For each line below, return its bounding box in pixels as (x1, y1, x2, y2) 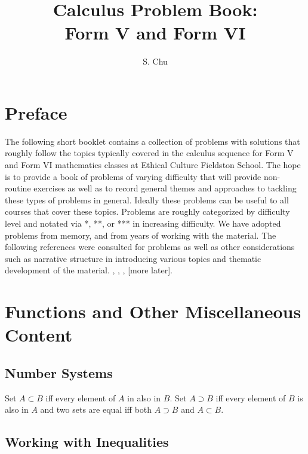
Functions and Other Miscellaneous (5, 299, 301, 324)
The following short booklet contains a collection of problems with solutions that (5, 135, 300, 147)
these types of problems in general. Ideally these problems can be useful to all (5, 193, 289, 206)
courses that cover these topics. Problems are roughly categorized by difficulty (5, 205, 290, 218)
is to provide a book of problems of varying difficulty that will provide (5, 170, 261, 182)
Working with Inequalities (5, 432, 169, 451)
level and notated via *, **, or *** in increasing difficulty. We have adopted (5, 217, 281, 229)
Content (5, 322, 73, 347)
